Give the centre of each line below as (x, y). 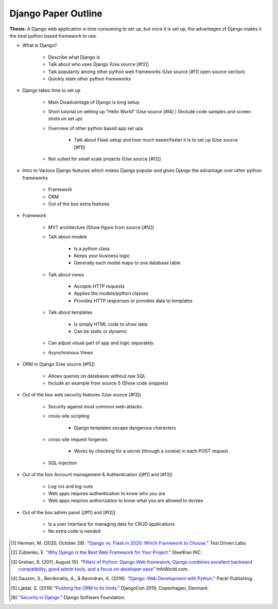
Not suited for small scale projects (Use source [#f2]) (105, 159)
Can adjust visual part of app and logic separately (101, 343)
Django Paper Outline (56, 13)
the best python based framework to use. (53, 36)
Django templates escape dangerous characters (125, 428)
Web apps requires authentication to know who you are (107, 493)
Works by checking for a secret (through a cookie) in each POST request (151, 451)
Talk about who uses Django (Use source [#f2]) (99, 64)
